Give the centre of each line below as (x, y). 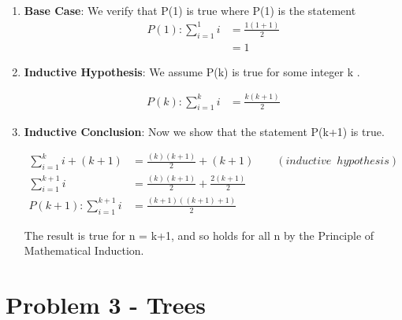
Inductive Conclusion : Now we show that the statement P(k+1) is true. (204, 131)
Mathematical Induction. (84, 250)
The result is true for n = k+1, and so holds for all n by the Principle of (199, 235)
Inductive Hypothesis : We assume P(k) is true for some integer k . (192, 71)
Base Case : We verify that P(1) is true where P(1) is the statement (190, 10)
